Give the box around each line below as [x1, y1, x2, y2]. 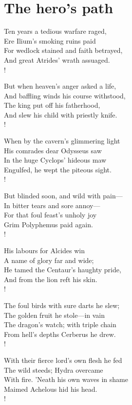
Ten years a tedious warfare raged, [4, 26, 107, 36]
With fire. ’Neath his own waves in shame [4, 374, 128, 384]
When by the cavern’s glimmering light [4, 136, 120, 146]
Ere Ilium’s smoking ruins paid [4, 35, 96, 46]
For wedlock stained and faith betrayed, [4, 45, 123, 55]
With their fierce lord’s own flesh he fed [4, 355, 122, 365]
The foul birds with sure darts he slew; [4, 300, 120, 310]
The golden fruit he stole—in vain [4, 310, 105, 320]
